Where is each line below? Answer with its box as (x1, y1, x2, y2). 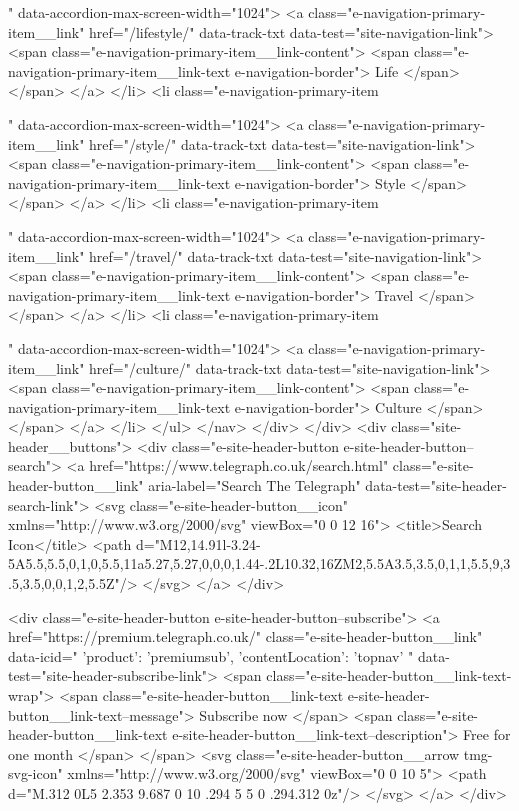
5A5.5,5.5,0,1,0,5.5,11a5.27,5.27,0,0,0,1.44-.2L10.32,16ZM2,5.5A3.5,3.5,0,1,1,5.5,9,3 (8, 553, 511, 574)
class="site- (391, 416, 462, 437)
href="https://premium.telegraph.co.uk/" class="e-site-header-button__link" (8, 626, 483, 647)
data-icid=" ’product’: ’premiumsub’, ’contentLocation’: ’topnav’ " (8, 645, 414, 666)
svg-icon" (8, 763, 63, 784)
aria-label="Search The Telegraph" (148, 475, 361, 496)
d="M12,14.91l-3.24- (135, 533, 261, 554)
